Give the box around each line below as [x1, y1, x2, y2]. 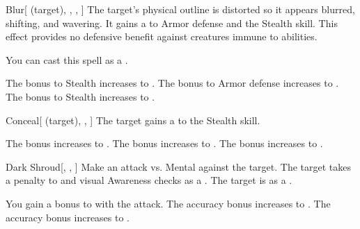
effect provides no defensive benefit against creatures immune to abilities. [6, 29, 318, 44]
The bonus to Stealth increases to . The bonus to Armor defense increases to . [6, 76, 339, 90]
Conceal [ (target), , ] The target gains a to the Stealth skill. [6, 112, 260, 127]
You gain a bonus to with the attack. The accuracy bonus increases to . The [6, 196, 331, 210]
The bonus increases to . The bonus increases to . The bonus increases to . [6, 136, 323, 151]
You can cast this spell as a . [6, 52, 128, 67]
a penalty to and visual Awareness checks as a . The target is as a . [6, 173, 292, 187]
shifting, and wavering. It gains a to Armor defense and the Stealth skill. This [6, 15, 338, 30]
